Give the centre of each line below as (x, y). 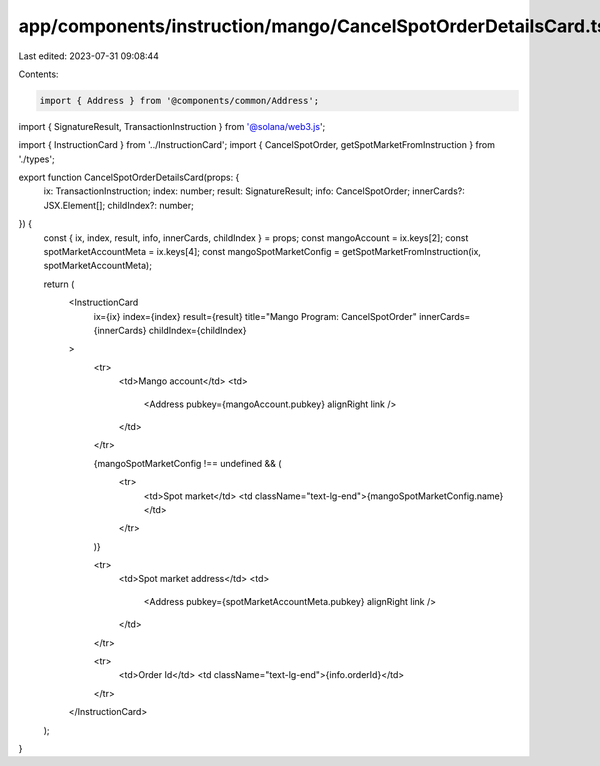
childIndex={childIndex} (197, 330)
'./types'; (36, 159)
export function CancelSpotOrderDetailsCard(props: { (129, 177)
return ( (59, 284)
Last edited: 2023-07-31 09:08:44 (89, 56)
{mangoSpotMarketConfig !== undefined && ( (187, 463)
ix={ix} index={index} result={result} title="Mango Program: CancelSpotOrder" (255, 316)
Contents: (38, 74)
